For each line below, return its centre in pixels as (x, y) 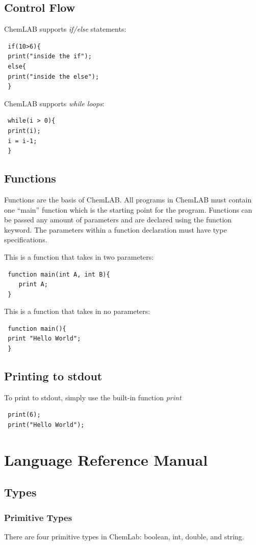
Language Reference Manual (106, 459)
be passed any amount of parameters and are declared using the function (118, 220)
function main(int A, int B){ (59, 274)
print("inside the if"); (50, 56)
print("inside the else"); (54, 76)
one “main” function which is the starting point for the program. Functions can (128, 209)
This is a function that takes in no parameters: (77, 311)
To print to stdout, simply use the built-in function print (93, 397)
